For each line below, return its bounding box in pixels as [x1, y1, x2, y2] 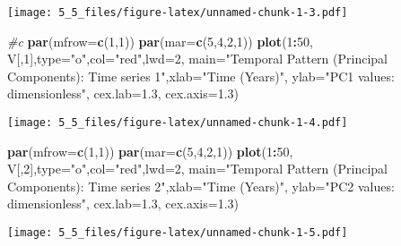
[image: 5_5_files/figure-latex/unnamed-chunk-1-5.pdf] [7, 226, 348, 240]
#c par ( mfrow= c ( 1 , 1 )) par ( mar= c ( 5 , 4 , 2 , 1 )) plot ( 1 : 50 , [7, 31, 313, 50]
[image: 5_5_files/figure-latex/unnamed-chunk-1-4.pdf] [7, 116, 348, 130]
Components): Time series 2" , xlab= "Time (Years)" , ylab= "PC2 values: [7, 176, 395, 195]
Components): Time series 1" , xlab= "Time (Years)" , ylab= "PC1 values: [7, 66, 395, 85]
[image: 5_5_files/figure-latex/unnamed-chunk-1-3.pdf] [7, 6, 348, 19]
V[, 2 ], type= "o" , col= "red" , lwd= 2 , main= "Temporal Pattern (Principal [7, 159, 388, 178]
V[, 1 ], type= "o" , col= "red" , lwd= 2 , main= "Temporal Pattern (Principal [7, 49, 388, 68]
